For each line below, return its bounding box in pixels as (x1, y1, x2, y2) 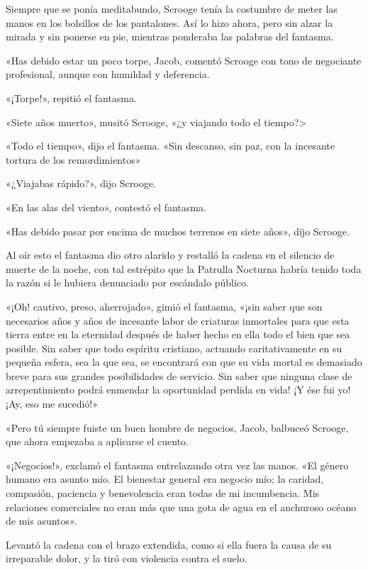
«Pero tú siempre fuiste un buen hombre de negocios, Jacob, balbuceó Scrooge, (6, 420, 349, 435)
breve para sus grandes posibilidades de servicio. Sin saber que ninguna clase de (6, 368, 352, 383)
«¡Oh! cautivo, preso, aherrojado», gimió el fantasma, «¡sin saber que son (6, 298, 323, 313)
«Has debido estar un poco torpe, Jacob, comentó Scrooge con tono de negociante (6, 52, 362, 67)
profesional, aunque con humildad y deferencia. (6, 67, 210, 82)
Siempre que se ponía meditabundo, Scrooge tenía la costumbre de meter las (6, 1, 338, 16)
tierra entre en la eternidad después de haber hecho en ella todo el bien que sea (6, 327, 350, 342)
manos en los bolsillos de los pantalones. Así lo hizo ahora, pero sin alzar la (6, 15, 333, 30)
